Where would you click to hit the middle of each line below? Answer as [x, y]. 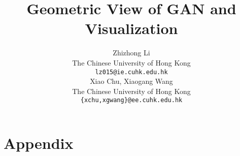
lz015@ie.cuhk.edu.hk [131, 72]
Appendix [39, 143]
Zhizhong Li [131, 53]
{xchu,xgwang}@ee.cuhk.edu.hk [131, 100]
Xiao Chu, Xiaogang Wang [131, 81]
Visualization [131, 28]
